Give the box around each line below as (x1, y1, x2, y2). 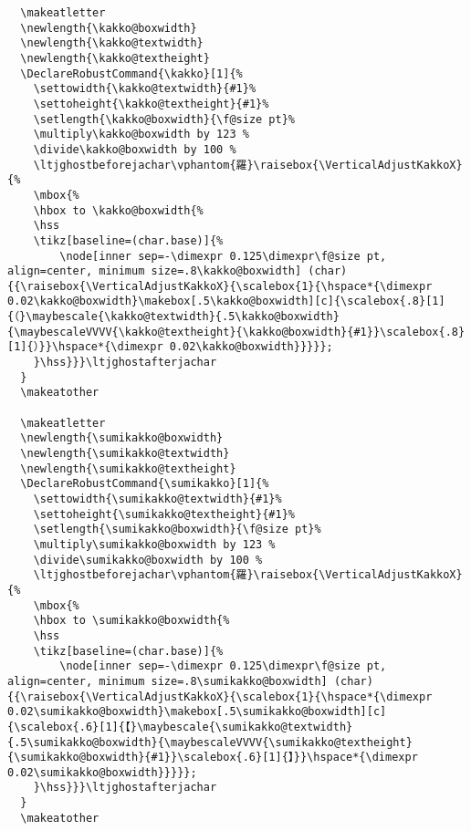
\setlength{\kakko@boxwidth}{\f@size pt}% (33, 112, 295, 126)
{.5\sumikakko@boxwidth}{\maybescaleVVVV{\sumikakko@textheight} (7, 735, 413, 749)
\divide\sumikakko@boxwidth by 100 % (33, 553, 263, 566)
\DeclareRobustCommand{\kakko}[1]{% (20, 67, 243, 80)
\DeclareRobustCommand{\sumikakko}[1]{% (20, 477, 269, 491)
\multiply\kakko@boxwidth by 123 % (33, 128, 249, 141)
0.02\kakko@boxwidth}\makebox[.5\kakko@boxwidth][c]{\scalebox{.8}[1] (7, 295, 445, 308)
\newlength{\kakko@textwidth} (20, 36, 204, 50)
